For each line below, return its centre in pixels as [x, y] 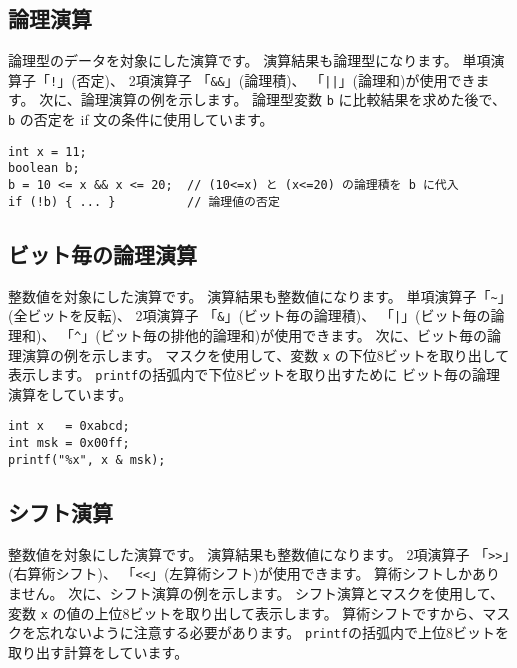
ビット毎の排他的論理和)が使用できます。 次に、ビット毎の [294, 334]
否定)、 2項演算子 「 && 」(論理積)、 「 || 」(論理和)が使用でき [276, 79]
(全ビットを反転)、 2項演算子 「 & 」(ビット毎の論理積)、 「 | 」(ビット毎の [249, 315]
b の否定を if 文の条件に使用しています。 [141, 119]
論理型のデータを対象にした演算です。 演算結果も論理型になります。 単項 [249, 60]
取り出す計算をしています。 [98, 651]
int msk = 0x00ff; [69, 443]
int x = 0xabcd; [69, 426]
